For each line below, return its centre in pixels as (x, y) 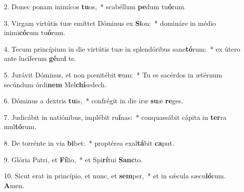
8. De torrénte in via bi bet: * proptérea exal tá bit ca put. (89, 143)
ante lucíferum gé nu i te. (40, 58)
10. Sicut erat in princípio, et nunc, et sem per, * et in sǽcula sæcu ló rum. (115, 176)
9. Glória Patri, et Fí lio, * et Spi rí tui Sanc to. (73, 159)
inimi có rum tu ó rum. (35, 32)
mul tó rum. (20, 126)
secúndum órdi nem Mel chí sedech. (55, 84)
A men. (14, 185)
